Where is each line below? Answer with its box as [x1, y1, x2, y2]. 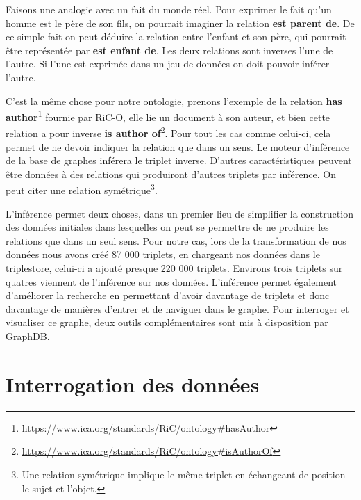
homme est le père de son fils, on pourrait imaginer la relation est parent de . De [6, 15, 355, 30]
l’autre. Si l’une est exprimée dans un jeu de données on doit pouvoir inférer [6, 56, 330, 71]
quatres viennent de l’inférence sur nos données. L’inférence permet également [6, 274, 337, 289]
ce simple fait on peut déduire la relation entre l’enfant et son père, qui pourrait [6, 29, 346, 44]
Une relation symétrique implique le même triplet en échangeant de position [22, 467, 346, 481]
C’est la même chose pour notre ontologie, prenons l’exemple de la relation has [6, 93, 342, 108]
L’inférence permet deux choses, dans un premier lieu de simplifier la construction [6, 206, 353, 220]
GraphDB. [6, 329, 50, 344]
